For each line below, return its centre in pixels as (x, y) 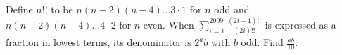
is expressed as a (300, 24)
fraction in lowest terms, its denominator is (99, 42)
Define (19, 9)
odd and (232, 9)
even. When (169, 24)
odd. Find (262, 42)
